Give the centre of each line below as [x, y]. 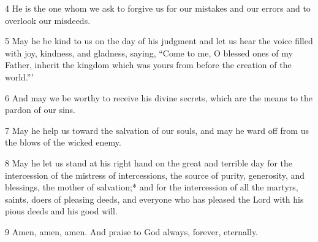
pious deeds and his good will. [61, 211]
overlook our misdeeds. [48, 20]
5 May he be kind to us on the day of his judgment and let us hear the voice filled [159, 41]
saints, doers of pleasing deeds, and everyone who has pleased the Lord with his [154, 199]
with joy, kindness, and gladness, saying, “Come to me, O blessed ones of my [149, 53]
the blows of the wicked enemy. [63, 142]
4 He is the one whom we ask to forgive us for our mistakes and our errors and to [158, 8]
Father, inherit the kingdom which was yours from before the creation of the [148, 65]
